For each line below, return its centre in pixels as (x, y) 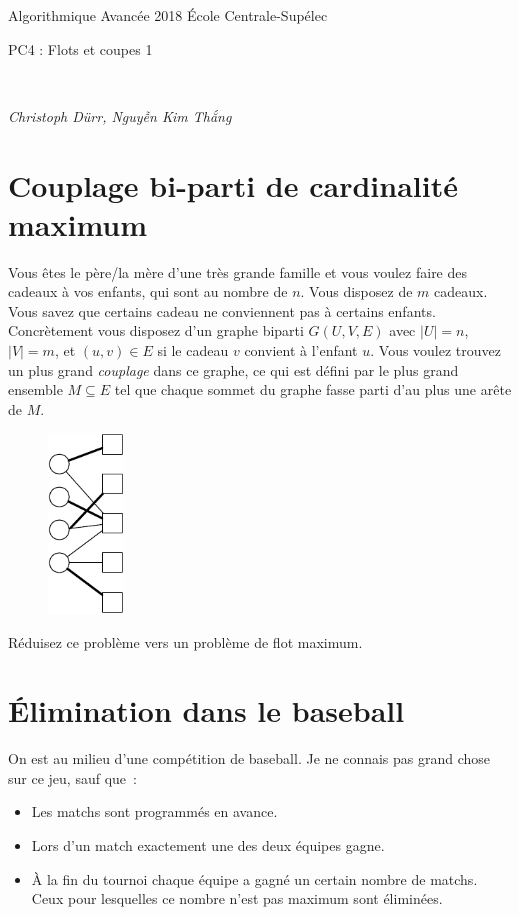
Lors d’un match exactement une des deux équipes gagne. (208, 845)
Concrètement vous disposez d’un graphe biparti (156, 330)
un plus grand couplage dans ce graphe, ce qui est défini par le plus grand (233, 369)
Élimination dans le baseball (206, 710)
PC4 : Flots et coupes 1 (80, 48)
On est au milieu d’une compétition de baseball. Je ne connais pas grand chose (249, 758)
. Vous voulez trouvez (436, 350)
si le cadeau (193, 350)
